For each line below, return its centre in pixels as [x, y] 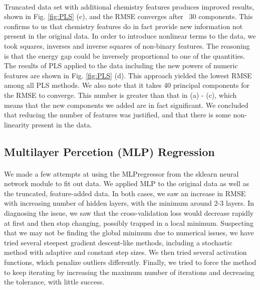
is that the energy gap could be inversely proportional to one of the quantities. [125, 55]
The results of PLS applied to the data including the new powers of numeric [121, 65]
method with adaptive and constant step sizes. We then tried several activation [125, 252]
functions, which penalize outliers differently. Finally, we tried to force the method [130, 262]
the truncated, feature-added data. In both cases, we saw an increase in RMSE [125, 193]
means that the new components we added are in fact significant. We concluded [126, 105]
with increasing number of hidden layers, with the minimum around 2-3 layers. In [129, 203]
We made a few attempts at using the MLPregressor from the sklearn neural [121, 173]
